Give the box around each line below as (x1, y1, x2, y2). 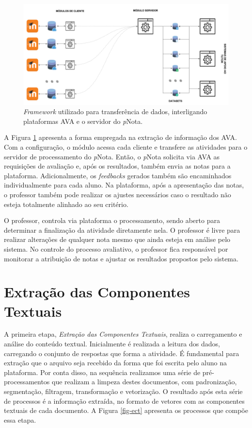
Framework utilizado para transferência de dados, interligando (23, 106, 207, 117)
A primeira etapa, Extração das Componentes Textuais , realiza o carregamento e (4, 329, 242, 339)
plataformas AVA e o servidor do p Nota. (23, 116, 143, 126)
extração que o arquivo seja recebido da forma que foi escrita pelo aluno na (4, 358, 227, 368)
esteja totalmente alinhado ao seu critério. (4, 199, 128, 209)
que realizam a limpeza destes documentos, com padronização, (52, 377, 237, 387)
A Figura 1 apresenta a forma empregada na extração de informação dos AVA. (4, 132, 237, 142)
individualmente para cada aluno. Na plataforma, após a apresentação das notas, (4, 180, 244, 190)
